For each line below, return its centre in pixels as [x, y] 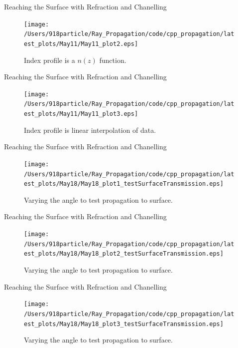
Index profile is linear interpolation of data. [90, 130]
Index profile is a [50, 60]
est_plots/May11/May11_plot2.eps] [81, 44]
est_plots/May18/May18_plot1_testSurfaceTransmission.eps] [124, 184]
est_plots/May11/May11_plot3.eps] [81, 114]
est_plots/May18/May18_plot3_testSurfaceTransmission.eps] [124, 324]
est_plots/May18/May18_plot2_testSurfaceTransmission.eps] [124, 254]
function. [113, 60]
